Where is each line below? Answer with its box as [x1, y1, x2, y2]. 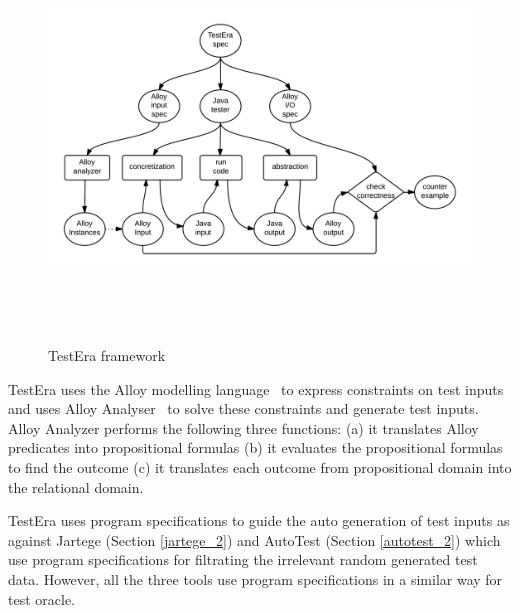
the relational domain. [8, 476, 144, 497]
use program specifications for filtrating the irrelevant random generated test [8, 549, 478, 570]
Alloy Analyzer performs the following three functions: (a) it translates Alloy [8, 417, 479, 438]
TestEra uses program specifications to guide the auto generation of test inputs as [8, 510, 510, 531]
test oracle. [8, 588, 75, 609]
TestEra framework [48, 345, 166, 365]
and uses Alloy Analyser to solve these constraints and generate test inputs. [8, 398, 479, 419]
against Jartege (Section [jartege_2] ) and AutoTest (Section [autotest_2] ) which [8, 529, 501, 550]
